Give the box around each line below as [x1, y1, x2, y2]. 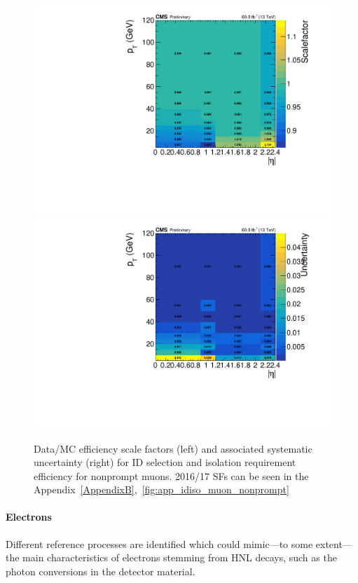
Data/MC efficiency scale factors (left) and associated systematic [34, 441, 312, 455]
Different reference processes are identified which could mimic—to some [6, 536, 313, 551]
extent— [315, 536, 352, 551]
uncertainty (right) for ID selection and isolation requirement [34, 455, 296, 469]
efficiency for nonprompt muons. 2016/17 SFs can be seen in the [34, 468, 309, 483]
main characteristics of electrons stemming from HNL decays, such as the [22, 550, 337, 565]
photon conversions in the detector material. [6, 563, 195, 578]
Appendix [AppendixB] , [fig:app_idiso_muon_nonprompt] [34, 482, 289, 497]
